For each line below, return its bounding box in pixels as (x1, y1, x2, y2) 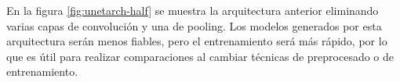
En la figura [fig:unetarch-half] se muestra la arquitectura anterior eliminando (6, 2, 379, 18)
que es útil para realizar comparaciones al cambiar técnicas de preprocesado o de (6, 48, 395, 64)
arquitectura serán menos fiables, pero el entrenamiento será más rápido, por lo (6, 33, 387, 49)
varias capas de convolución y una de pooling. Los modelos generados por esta (6, 17, 382, 34)
